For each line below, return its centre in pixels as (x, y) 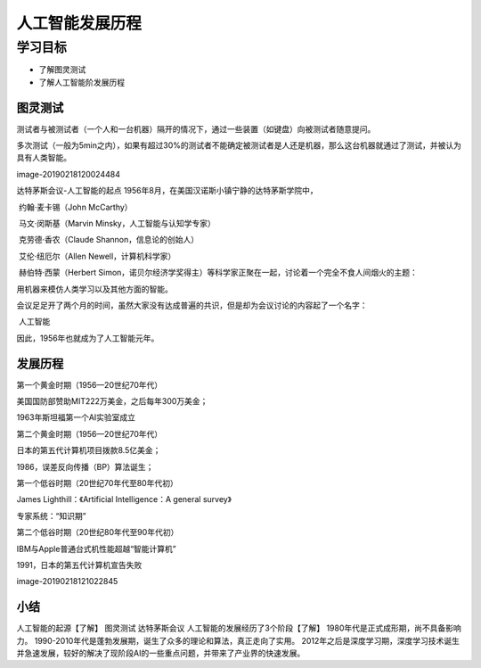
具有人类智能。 (44, 158)
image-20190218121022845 (67, 581)
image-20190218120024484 (68, 174)
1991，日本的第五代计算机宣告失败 (79, 565)
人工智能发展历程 (79, 23)
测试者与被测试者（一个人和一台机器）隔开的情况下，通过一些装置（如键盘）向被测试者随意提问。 (196, 128)
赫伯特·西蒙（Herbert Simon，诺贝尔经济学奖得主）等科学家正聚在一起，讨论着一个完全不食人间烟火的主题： (218, 273)
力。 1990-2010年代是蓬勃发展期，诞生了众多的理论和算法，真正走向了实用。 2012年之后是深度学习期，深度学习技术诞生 (238, 640)
